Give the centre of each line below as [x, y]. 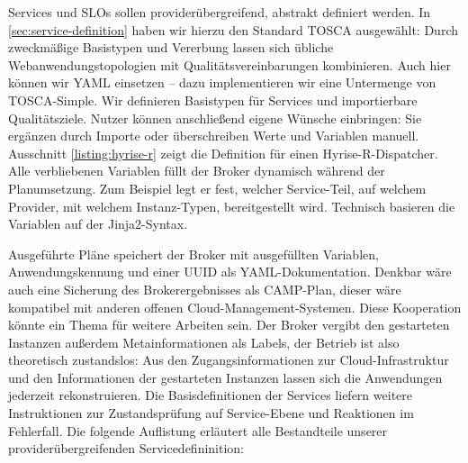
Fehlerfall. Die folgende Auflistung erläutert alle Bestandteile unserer [198, 430]
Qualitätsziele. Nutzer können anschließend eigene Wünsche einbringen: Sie [215, 118]
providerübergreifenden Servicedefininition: [126, 448]
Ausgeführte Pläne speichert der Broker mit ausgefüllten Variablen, [193, 254]
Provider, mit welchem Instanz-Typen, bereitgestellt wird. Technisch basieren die [232, 206]
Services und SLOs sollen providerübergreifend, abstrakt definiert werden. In [220, 12]
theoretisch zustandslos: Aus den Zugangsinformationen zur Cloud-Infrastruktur [229, 360]
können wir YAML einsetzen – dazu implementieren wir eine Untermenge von [222, 82]
